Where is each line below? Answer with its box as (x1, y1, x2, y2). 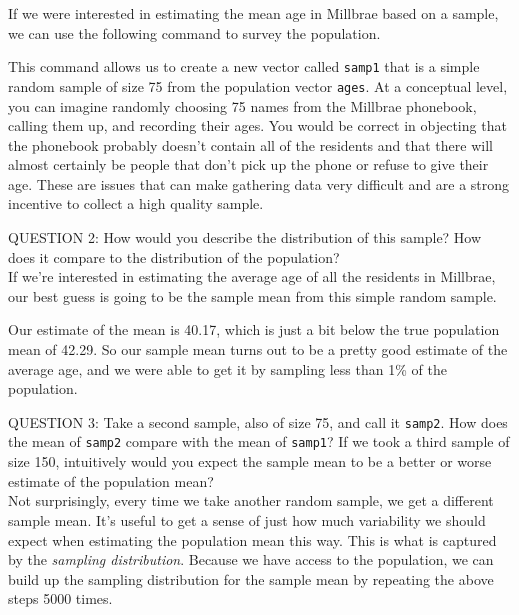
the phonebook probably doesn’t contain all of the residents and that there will (8, 134, 493, 155)
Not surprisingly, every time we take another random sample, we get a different (8, 490, 494, 511)
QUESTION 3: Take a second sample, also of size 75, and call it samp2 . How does (8, 411, 508, 432)
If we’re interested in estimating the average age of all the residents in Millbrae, (8, 266, 496, 287)
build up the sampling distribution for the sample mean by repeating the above (8, 568, 494, 589)
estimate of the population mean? (8, 470, 214, 491)
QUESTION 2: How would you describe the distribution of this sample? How (8, 227, 482, 248)
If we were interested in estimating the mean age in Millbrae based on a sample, (8, 3, 499, 23)
